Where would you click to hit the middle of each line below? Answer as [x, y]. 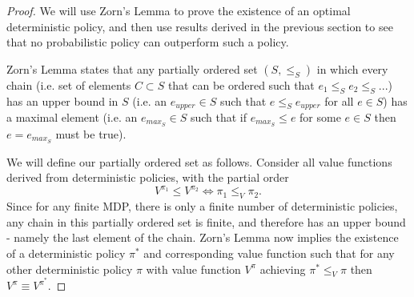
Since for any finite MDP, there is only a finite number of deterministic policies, [202, 206]
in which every [352, 68]
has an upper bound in [62, 100]
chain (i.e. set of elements [69, 84]
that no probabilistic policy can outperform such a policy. [148, 42]
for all [339, 100]
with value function [193, 269]
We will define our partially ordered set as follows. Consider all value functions [199, 161]
